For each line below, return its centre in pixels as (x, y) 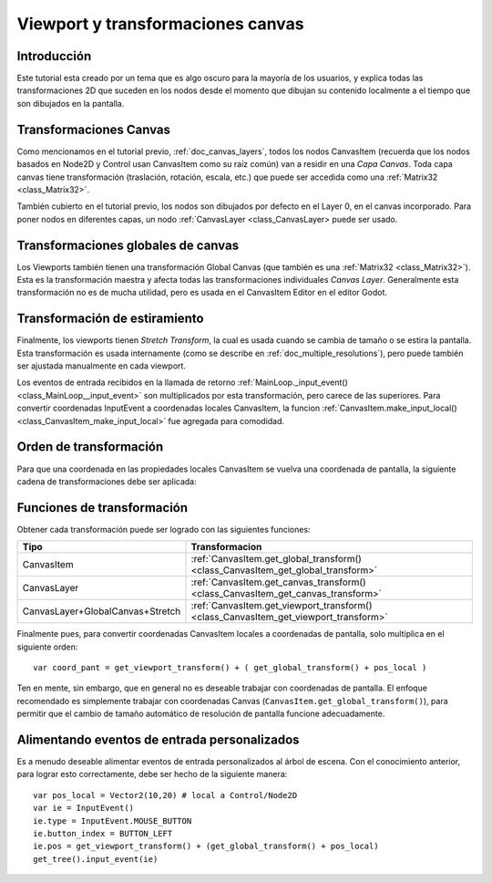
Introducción (54, 56)
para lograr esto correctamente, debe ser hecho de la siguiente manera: (152, 774)
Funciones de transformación (102, 508)
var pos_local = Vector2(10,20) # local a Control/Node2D (165, 795)
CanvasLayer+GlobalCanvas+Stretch (102, 611)
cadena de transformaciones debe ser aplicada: (107, 481)
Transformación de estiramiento (110, 319)
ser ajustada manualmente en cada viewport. (102, 366)
